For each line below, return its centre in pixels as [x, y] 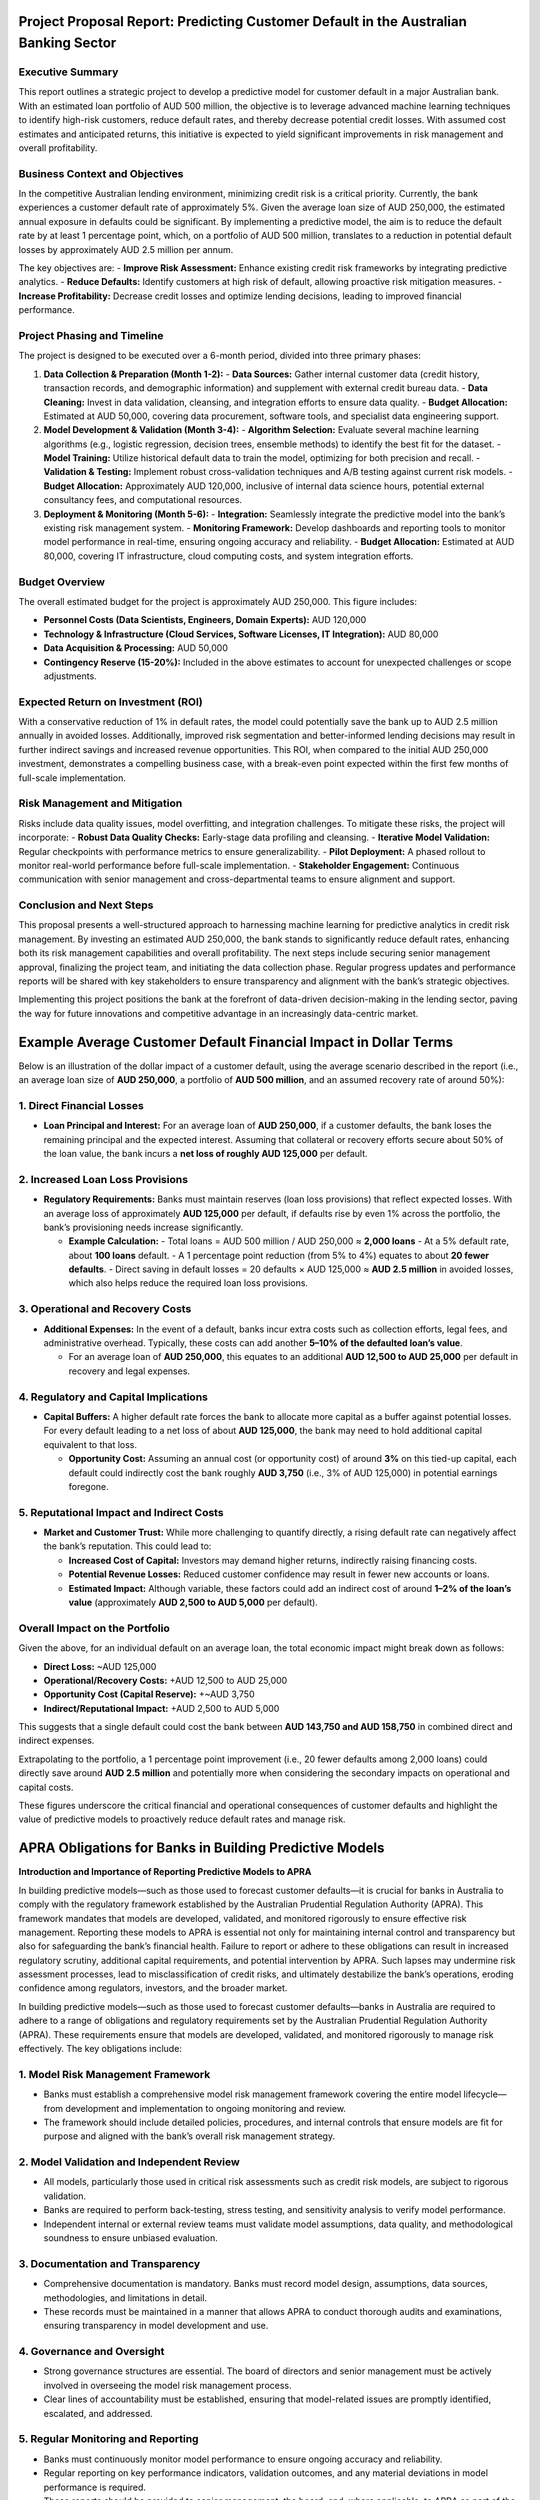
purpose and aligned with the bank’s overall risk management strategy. [189, 2136]
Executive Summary [68, 72]
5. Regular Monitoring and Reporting [108, 2439]
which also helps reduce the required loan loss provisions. [188, 1283]
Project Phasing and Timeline [91, 335]
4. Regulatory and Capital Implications [113, 1397]
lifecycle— [485, 2094]
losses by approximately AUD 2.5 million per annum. [126, 249]
